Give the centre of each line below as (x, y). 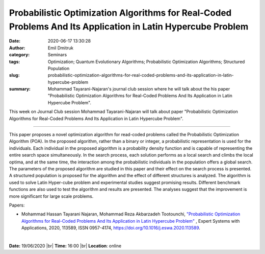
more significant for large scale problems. (51, 196)
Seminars (57, 55)
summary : (20, 89)
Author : (17, 48)
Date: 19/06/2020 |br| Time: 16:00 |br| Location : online (65, 246)
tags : (14, 62)
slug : (14, 75)
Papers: (17, 205)
